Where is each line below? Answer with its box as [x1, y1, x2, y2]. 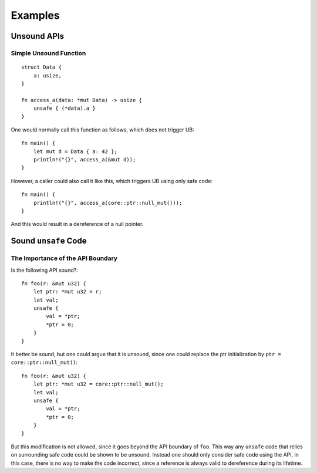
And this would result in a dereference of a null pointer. [11, 221, 144, 228]
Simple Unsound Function [11, 49, 86, 57]
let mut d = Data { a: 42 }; [33, 148, 117, 155]
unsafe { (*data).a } [33, 105, 96, 112]
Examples [11, 9, 60, 22]
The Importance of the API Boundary [11, 254, 117, 262]
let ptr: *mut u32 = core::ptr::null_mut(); [33, 381, 164, 387]
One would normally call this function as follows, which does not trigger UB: [11, 126, 194, 133]
